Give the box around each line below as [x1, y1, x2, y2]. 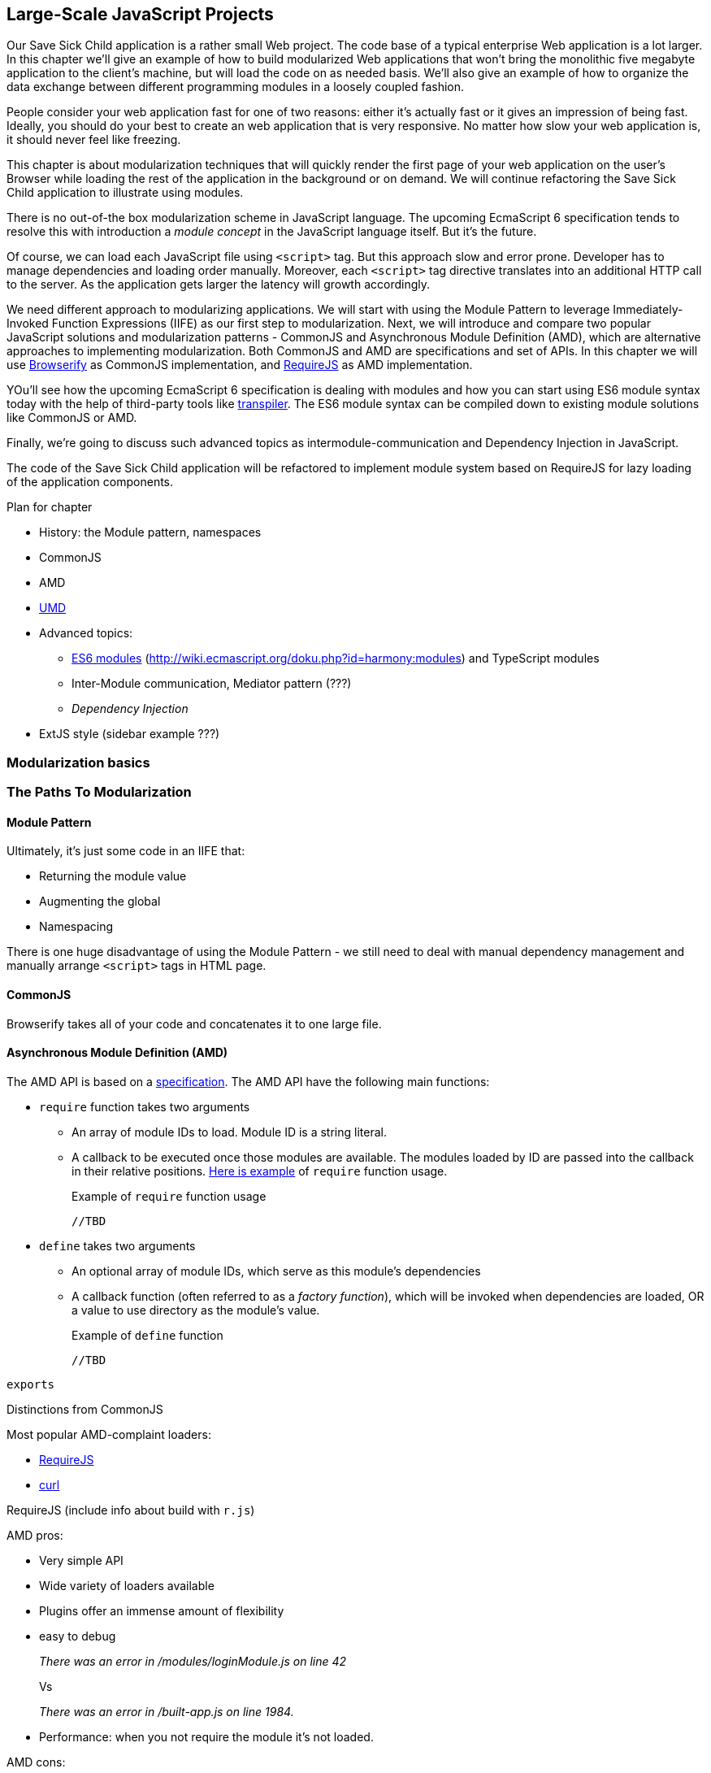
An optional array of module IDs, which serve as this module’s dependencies [72, 1263, 481, 1278]
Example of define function [72, 1328, 223, 1342]
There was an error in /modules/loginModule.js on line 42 [39, 1653, 347, 1668]
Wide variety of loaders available [39, 1578, 215, 1593]
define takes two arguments [39, 1238, 196, 1253]
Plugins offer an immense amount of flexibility [39, 1603, 284, 1618]
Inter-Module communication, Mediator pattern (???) [72, 676, 352, 691]
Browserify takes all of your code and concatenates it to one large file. [7, 1016, 382, 1031]
